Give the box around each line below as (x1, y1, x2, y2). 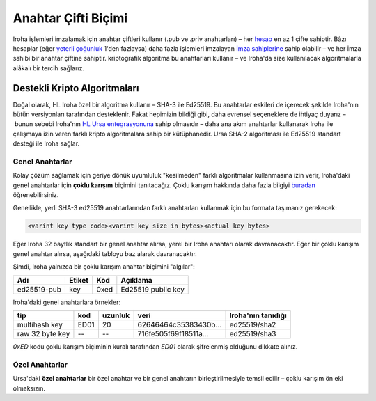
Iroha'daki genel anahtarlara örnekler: (13, 298, 121, 306)
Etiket (68, 275, 89, 285)
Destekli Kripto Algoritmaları (13, 82, 139, 94)
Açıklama (120, 275, 152, 285)
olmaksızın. (13, 384, 45, 393)
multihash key (17, 320, 63, 330)
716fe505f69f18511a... (137, 329, 209, 339)
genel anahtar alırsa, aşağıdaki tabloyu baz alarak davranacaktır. (13, 249, 198, 258)
